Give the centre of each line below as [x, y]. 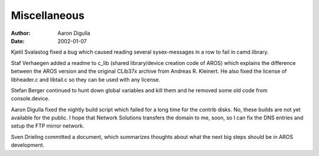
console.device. [30, 99]
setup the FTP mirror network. [48, 126]
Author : [21, 33]
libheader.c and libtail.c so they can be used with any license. [86, 79]
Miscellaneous [48, 15]
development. [27, 145]
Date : [18, 41]
